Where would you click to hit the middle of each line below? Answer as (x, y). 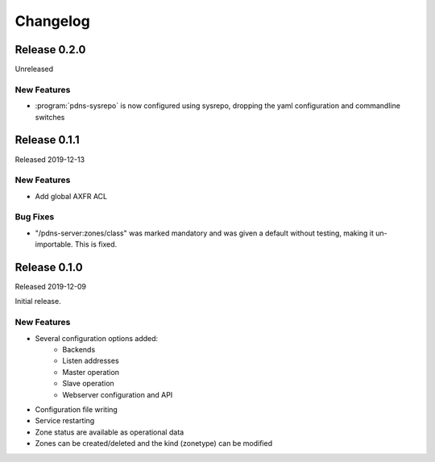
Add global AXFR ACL (71, 196)
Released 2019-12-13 (50, 159)
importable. (54, 244)
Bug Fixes (35, 217)
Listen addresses (91, 361)
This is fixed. (96, 244)
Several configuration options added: (97, 338)
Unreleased (34, 69)
